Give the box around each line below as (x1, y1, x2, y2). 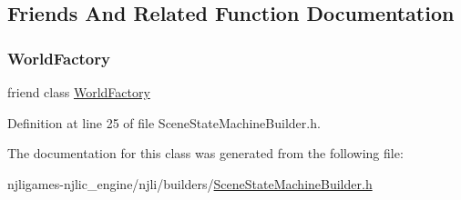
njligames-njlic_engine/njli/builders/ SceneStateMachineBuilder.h (7, 174, 373, 193)
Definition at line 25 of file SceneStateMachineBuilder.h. (7, 113, 321, 132)
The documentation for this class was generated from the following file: (7, 144, 404, 163)
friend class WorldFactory (7, 83, 150, 101)
